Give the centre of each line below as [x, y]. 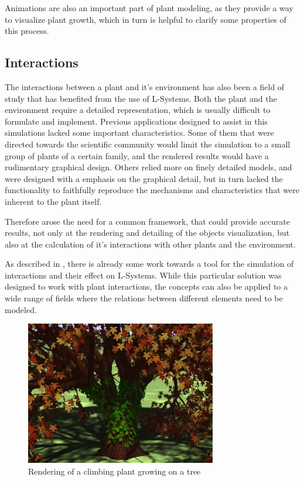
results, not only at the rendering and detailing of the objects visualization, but [147, 233]
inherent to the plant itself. [53, 201]
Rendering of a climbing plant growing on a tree [115, 471]
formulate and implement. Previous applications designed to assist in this [136, 121]
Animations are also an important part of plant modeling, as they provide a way [149, 8]
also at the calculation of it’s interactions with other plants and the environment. [150, 244]
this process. [27, 31]
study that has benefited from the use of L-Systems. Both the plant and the [141, 98]
